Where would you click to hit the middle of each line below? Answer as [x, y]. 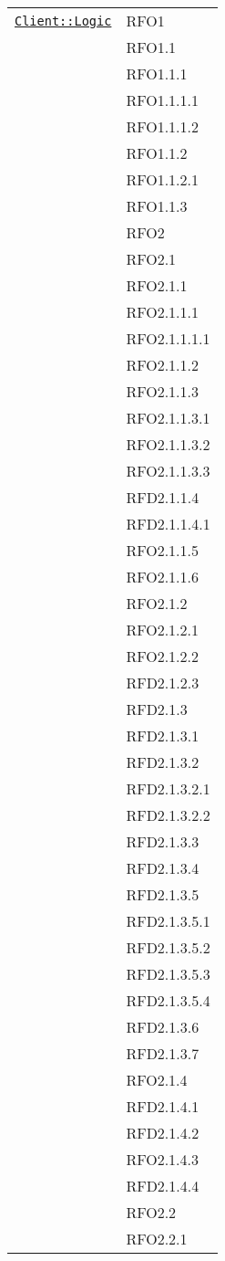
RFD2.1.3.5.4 [168, 1000]
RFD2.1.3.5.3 [168, 974]
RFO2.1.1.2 [162, 365]
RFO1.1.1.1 [162, 100]
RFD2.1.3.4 [163, 868]
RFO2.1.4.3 [162, 1159]
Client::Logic [63, 21]
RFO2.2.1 [157, 1239]
